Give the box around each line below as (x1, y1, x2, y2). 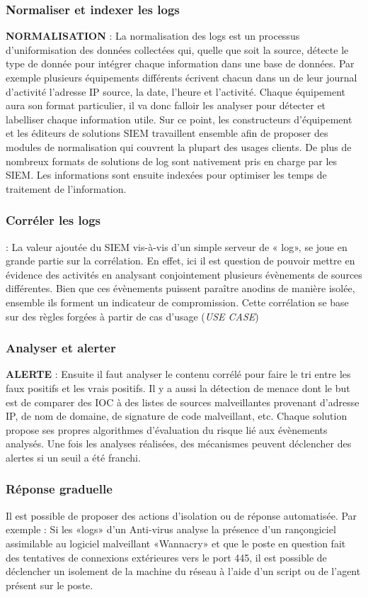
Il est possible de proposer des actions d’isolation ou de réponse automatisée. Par (6, 508, 357, 523)
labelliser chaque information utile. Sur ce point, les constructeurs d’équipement (6, 111, 352, 126)
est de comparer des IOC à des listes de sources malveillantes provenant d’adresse (6, 394, 360, 409)
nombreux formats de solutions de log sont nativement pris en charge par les (6, 153, 338, 168)
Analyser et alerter (6, 339, 116, 357)
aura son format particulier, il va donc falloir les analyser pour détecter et (6, 98, 326, 113)
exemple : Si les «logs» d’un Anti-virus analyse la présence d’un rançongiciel (6, 522, 336, 537)
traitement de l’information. (6, 181, 127, 196)
